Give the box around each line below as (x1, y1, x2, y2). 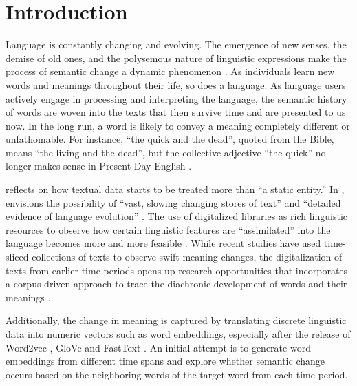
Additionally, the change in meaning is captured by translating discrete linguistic (6, 313, 347, 327)
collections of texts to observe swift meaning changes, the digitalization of (32, 250, 343, 264)
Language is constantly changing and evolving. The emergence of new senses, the (6, 37, 347, 52)
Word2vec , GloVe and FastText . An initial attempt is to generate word (6, 340, 311, 354)
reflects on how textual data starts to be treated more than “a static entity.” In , (6, 182, 345, 196)
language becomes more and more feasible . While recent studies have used (6, 236, 321, 250)
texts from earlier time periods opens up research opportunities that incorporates (6, 263, 348, 277)
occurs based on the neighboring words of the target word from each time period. (6, 367, 348, 381)
